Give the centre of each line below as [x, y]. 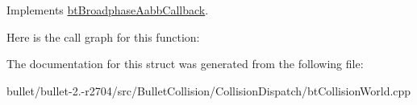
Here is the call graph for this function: [103, 36]
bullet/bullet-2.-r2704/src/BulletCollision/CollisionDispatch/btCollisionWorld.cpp [209, 90]
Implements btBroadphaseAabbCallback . [108, 10]
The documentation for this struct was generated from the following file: [185, 64]
